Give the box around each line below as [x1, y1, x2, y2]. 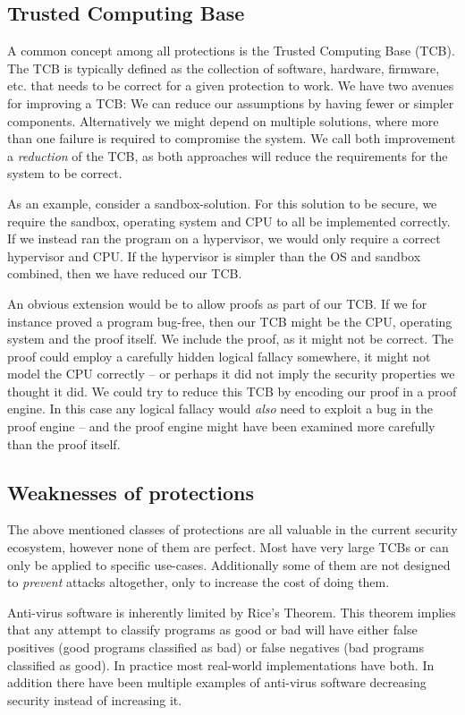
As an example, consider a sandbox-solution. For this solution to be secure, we [7, 193, 437, 212]
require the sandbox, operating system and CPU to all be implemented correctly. [7, 211, 451, 230]
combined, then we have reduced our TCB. [7, 264, 242, 283]
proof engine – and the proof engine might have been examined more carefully [7, 417, 435, 436]
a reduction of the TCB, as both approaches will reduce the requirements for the [7, 146, 448, 165]
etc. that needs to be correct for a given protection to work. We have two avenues [7, 76, 454, 95]
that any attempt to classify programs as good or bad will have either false [7, 620, 418, 639]
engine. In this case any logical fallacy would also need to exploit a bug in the [7, 399, 434, 418]
